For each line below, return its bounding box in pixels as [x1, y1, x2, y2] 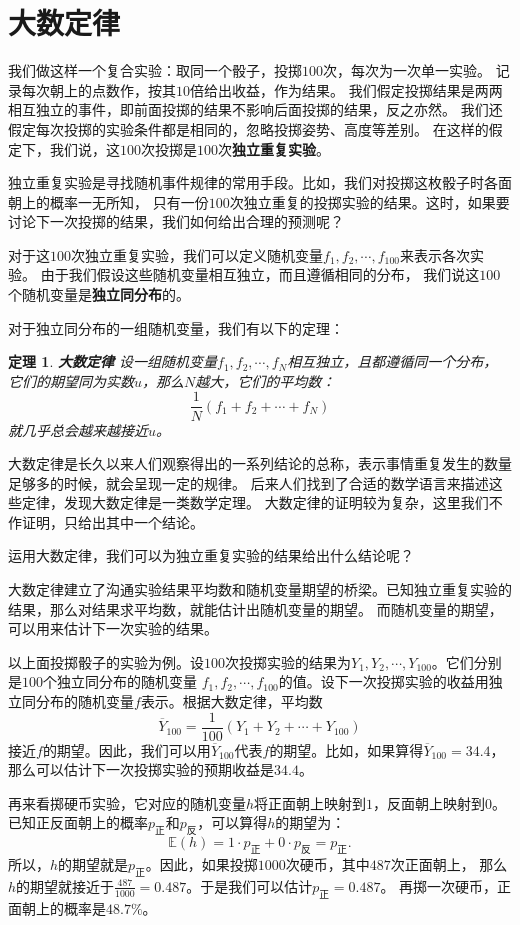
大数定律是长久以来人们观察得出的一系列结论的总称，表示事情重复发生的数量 [8, 453, 512, 474]
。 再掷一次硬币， [380, 875, 498, 896]
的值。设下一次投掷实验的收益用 [278, 671, 489, 692]
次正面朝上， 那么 [390, 854, 508, 875]
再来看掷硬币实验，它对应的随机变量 [8, 792, 246, 813]
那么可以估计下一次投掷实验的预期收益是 [8, 759, 274, 780]
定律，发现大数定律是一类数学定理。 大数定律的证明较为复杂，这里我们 [21, 492, 489, 513]
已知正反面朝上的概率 [8, 812, 148, 833]
